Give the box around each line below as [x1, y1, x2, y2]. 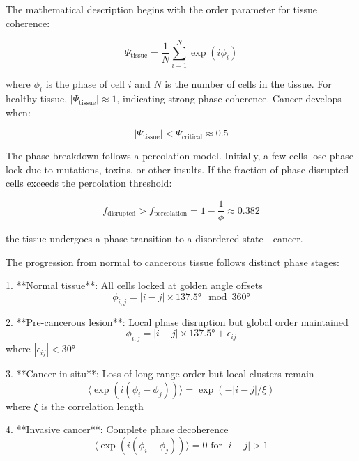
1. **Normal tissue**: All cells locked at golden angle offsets [6, 278, 263, 292]
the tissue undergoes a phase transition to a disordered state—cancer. [6, 231, 303, 246]
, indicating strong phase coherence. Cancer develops [116, 91, 342, 106]
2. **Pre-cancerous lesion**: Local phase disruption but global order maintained [6, 314, 349, 329]
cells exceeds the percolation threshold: [6, 175, 172, 190]
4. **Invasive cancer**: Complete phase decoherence [6, 422, 229, 437]
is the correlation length [41, 398, 144, 413]
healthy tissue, [6, 91, 68, 106]
